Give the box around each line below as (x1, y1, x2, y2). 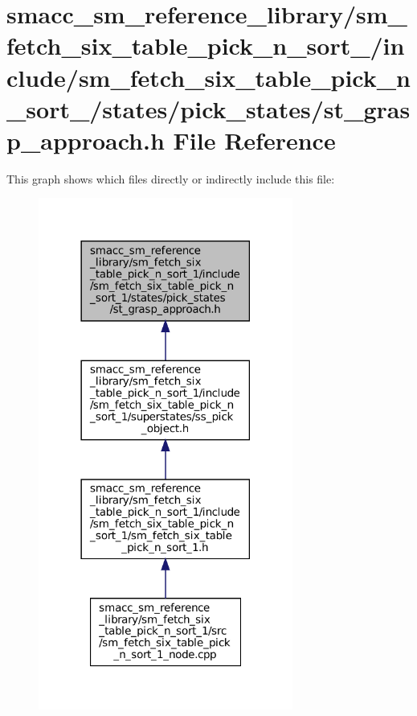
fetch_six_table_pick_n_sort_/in (6, 29, 405, 62)
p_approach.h (6, 123, 165, 156)
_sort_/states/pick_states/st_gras (6, 92, 411, 125)
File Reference (173, 123, 336, 156)
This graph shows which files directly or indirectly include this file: (6, 170, 335, 187)
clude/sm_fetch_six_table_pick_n (6, 60, 411, 93)
